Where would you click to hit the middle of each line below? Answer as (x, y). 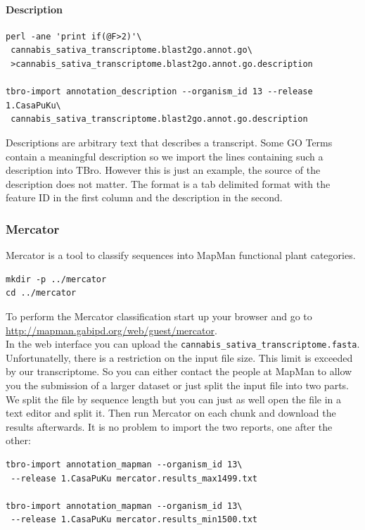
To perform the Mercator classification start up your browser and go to (159, 316)
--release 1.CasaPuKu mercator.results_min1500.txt (134, 520)
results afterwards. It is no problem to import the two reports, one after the (169, 426)
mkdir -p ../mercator (56, 279)
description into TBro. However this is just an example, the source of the (163, 170)
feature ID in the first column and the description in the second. (144, 197)
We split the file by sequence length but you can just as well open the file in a (174, 399)
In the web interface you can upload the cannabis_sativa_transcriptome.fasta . (183, 344)
